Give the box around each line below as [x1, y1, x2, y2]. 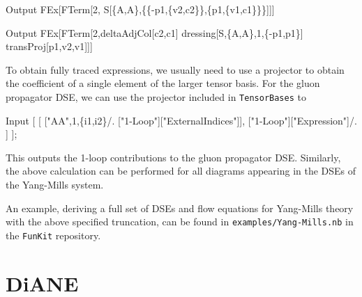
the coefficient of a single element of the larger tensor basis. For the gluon [6, 76, 320, 90]
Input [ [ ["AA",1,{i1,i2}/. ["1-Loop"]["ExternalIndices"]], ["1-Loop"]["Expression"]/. [6, 113, 357, 127]
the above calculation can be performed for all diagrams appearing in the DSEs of [6, 163, 356, 178]
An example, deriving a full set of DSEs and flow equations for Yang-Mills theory [6, 200, 354, 215]
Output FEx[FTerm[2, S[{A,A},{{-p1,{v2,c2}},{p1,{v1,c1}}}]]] [6, 2, 275, 16]
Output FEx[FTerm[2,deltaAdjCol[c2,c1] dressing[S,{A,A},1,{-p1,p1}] [6, 25, 303, 40]
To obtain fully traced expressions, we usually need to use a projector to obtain [6, 62, 345, 77]
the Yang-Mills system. [6, 177, 104, 191]
